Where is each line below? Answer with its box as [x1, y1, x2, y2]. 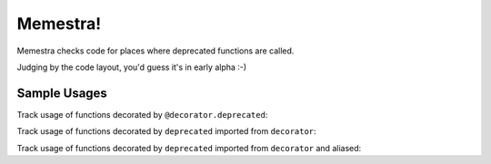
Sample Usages [16, 85, 108, 101]
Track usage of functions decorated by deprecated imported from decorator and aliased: [16, 142, 362, 153]
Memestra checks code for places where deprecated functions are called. [16, 45, 295, 56]
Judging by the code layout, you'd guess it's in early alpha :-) [16, 62, 247, 72]
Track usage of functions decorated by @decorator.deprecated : [16, 109, 268, 120]
